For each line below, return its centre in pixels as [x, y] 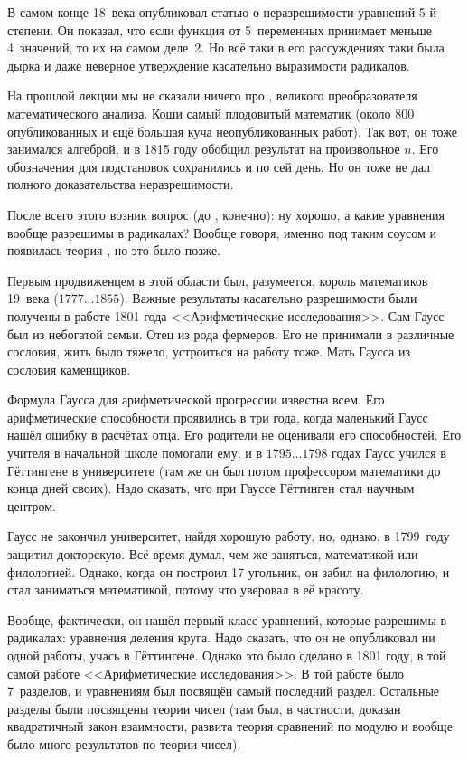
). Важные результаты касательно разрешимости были [268, 298]
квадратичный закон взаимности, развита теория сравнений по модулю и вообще [230, 726]
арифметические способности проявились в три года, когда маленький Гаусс [218, 417]
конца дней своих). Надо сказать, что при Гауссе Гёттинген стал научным [211, 488]
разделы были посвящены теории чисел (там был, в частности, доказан [204, 708]
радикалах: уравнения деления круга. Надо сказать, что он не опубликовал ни [221, 637]
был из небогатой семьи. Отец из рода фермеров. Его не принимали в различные [231, 333]
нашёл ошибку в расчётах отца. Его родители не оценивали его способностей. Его [234, 435]
